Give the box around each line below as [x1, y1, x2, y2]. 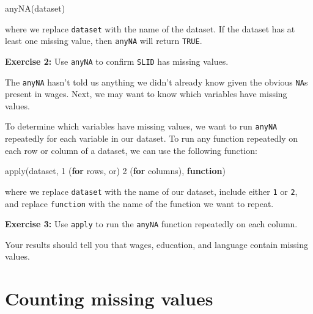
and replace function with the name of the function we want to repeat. [5, 197, 274, 210]
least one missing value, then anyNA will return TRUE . [5, 34, 202, 47]
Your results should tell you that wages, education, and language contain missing [5, 238, 309, 250]
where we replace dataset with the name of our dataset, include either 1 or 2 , [5, 184, 298, 197]
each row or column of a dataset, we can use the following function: [5, 144, 257, 156]
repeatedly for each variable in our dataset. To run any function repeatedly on [5, 132, 298, 145]
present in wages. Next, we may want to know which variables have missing [5, 87, 287, 100]
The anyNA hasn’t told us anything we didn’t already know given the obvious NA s [5, 75, 308, 88]
